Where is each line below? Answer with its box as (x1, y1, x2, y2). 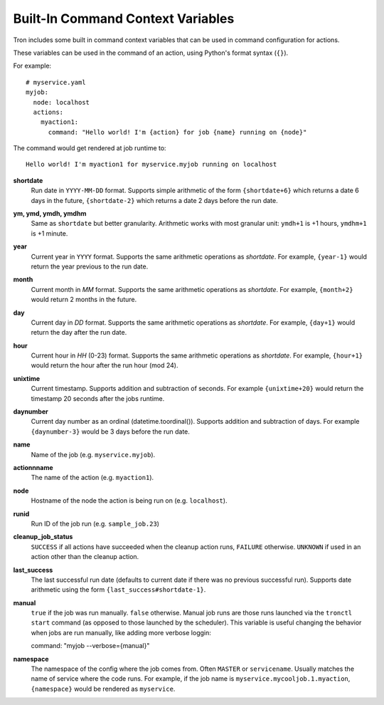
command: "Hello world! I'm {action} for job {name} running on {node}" (48, 128, 307, 136)
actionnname (13, 464, 53, 471)
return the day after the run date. (31, 328, 127, 337)
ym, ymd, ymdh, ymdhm (13, 209, 87, 218)
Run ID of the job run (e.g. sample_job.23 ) (31, 519, 160, 528)
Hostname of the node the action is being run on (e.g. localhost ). (31, 496, 228, 505)
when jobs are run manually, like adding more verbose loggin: (31, 628, 211, 637)
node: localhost (33, 98, 90, 106)
